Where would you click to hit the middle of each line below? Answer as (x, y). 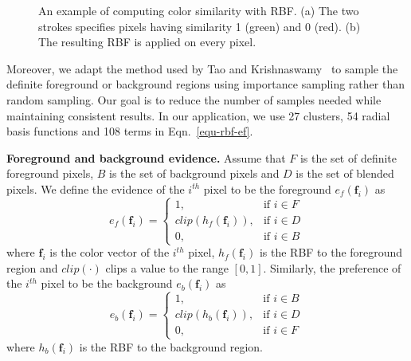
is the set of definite (348, 157)
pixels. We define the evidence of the (96, 188)
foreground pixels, (50, 173)
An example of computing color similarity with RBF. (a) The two (199, 10)
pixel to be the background (107, 283)
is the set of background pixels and (194, 173)
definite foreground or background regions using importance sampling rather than (205, 84)
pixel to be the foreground (267, 188)
